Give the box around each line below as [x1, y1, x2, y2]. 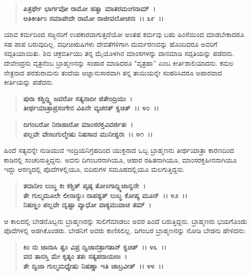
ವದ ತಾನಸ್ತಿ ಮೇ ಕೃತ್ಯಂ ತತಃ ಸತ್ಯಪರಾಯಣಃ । [23, 251, 127, 261]
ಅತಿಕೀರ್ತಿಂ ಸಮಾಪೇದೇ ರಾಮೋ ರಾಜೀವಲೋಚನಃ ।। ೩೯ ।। [23, 13, 164, 23]
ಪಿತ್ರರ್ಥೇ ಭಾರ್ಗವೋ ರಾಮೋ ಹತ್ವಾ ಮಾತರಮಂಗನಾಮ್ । [23, 3, 156, 13]
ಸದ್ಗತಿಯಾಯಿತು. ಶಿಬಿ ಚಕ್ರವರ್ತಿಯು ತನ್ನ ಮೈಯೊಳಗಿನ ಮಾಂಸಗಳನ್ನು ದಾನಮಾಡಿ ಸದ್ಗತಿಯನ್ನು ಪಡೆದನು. [4, 48, 234, 58]
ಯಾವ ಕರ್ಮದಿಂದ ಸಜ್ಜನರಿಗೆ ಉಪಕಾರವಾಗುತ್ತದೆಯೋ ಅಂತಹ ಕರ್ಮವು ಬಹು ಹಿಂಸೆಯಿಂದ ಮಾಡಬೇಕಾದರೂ [4, 29, 244, 39]
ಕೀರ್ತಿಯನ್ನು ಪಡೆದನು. [4, 77, 54, 87]
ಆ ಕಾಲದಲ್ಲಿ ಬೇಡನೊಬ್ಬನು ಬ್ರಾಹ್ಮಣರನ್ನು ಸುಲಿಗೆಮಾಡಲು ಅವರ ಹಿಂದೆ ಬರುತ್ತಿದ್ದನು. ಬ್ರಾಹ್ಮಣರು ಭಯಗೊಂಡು [4, 216, 247, 226]
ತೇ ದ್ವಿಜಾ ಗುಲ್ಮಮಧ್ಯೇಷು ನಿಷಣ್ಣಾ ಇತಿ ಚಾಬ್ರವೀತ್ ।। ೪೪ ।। [23, 261, 164, 271]
